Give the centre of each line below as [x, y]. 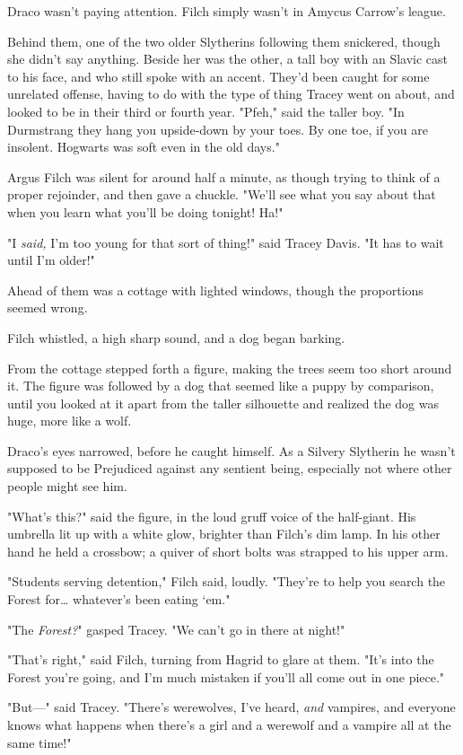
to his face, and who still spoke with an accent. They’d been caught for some [218, 76]
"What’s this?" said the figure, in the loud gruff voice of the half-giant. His [212, 516]
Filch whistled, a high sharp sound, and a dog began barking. [176, 337]
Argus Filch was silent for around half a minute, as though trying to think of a [224, 176]
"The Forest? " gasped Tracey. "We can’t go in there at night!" [176, 629]
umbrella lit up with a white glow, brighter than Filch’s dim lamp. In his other [224, 534]
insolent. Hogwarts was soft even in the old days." [144, 147]
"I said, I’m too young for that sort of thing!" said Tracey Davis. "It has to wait [226, 242]
